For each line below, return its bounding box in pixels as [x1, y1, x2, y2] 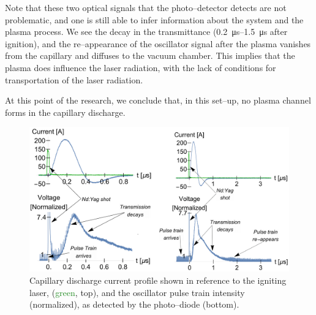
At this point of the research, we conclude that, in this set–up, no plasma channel [5, 94, 311, 107]
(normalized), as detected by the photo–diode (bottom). [29, 298, 239, 311]
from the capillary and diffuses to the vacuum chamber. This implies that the [5, 49, 295, 62]
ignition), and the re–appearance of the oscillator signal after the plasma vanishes [5, 37, 311, 50]
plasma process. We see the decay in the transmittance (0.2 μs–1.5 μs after [5, 25, 288, 38]
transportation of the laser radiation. [5, 73, 143, 86]
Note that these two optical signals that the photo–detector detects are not [5, 1, 287, 13]
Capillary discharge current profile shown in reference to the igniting [29, 273, 287, 286]
